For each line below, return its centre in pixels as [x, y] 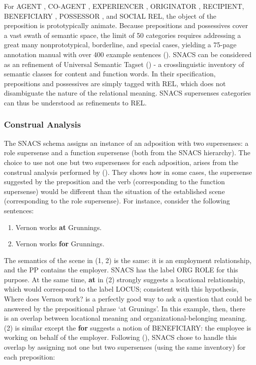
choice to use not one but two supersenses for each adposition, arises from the [121, 162]
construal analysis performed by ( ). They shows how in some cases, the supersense [128, 172]
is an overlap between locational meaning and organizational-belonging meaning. [126, 318]
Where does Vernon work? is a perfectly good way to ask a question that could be [128, 299]
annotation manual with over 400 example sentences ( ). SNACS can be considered [128, 54]
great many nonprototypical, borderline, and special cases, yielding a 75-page [120, 45]
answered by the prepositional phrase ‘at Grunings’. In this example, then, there [125, 308]
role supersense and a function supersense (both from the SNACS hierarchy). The [127, 152]
